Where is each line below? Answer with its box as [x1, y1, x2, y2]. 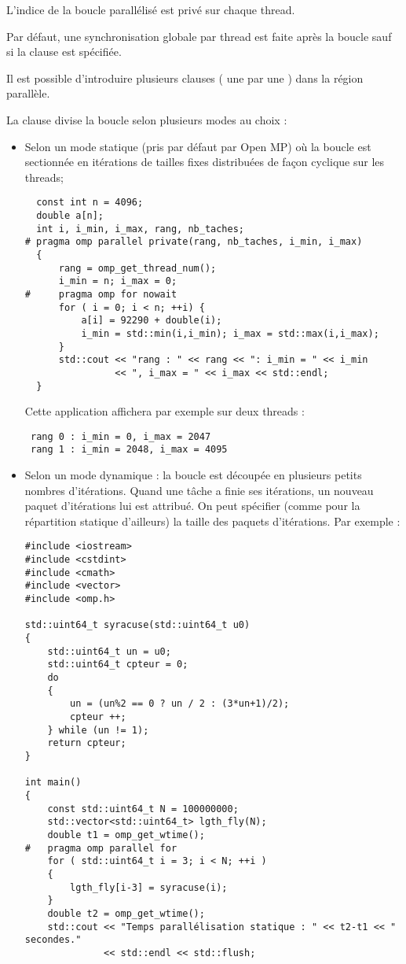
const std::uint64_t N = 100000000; [47, 803, 239, 814]
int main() [24, 777, 82, 789]
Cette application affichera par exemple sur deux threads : [24, 403, 305, 419]
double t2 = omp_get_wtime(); [47, 907, 205, 919]
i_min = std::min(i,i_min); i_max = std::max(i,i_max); [81, 327, 379, 339]
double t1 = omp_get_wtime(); [47, 829, 205, 840]
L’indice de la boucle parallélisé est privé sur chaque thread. [6, 2, 295, 17]
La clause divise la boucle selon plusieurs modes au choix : [6, 111, 287, 127]
